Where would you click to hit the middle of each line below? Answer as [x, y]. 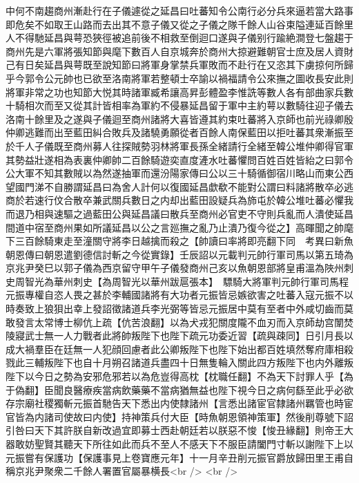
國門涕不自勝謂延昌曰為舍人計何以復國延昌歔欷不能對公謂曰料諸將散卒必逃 [184, 186]
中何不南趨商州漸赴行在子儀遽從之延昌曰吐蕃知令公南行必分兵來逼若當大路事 [179, 10]
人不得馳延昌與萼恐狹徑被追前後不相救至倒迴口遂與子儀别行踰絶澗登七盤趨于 [179, 38]
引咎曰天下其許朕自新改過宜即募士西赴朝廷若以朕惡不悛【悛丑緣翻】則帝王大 [179, 430]
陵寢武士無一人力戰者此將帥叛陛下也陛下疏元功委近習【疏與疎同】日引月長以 [179, 335]
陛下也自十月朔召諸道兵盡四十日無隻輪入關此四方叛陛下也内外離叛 [203, 362]
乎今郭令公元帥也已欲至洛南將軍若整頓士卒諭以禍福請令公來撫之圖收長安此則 [179, 78]
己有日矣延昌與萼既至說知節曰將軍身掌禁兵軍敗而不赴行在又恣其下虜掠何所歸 [179, 65]
